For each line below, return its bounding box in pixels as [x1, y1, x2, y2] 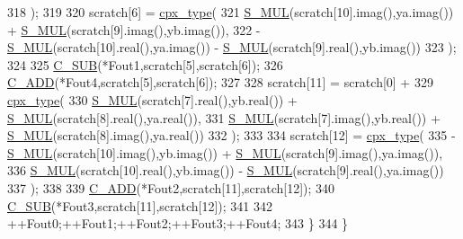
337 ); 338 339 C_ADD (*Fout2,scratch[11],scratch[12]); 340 [7, 178, 335, 197]
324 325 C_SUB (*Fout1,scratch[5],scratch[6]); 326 [7, 55, 283, 74]
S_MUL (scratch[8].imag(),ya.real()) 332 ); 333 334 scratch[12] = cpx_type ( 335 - [7, 126, 456, 145]
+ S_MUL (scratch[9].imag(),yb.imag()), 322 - [7, 20, 261, 39]
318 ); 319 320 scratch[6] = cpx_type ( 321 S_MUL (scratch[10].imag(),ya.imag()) [7, 3, 454, 21]
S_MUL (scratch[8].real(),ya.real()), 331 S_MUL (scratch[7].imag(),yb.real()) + [7, 108, 441, 127]
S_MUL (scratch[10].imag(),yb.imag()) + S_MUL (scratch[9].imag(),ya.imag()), [7, 143, 443, 162]
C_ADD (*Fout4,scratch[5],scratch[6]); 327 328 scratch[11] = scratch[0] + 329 [7, 73, 433, 92]
